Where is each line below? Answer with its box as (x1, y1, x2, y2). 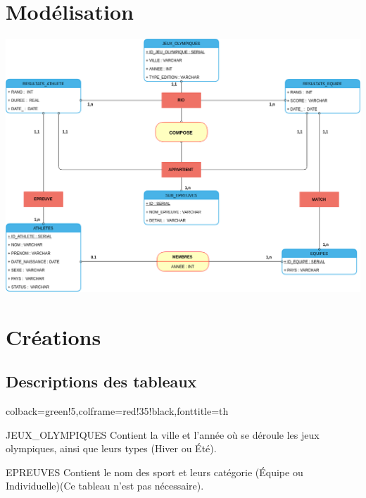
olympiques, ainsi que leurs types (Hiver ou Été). (6, 441, 217, 456)
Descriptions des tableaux (6, 371, 197, 392)
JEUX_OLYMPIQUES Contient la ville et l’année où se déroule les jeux (6, 427, 320, 442)
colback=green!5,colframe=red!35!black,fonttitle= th (6, 404, 229, 418)
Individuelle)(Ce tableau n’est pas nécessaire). (6, 478, 204, 493)
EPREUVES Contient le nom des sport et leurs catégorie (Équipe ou (6, 464, 303, 479)
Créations (6, 322, 101, 351)
